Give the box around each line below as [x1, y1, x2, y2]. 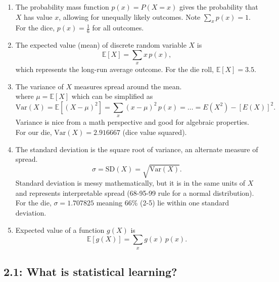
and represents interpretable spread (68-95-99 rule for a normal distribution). [15, 187, 254, 198]
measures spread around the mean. [74, 81, 182, 91]
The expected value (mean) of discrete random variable [15, 40, 187, 50]
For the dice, [15, 22, 55, 33]
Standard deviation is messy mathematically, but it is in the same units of [15, 178, 246, 188]
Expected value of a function [15, 224, 105, 235]
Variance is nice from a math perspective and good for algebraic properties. [15, 117, 249, 127]
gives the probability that [179, 2, 258, 12]
